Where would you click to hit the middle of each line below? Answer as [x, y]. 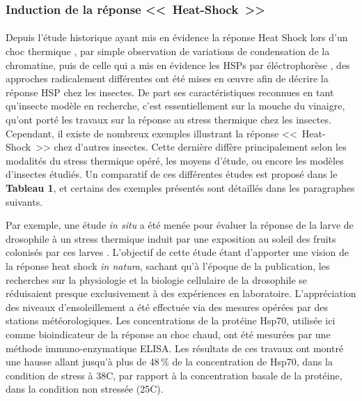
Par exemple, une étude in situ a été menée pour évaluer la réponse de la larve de [180, 225]
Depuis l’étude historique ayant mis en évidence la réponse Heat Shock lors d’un [177, 37]
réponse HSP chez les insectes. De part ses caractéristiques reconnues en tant [170, 92]
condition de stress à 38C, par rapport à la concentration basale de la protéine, [174, 375]
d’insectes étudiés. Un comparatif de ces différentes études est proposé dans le [172, 174]
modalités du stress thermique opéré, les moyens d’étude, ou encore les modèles [175, 160]
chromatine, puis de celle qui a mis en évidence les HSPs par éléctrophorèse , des [178, 65]
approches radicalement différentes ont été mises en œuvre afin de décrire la [167, 78]
